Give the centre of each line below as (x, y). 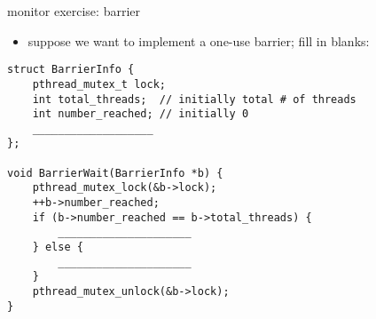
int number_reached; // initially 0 (141, 114)
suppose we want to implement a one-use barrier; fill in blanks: (199, 40)
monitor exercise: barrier (74, 11)
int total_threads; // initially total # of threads (194, 99)
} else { (58, 247)
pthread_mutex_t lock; (99, 84)
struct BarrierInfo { (71, 70)
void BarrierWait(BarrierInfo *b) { (115, 173)
